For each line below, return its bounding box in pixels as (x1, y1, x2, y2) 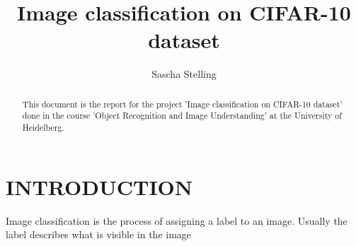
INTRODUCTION (6, 172, 193, 201)
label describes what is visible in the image (6, 227, 192, 242)
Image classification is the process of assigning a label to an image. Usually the (6, 213, 348, 228)
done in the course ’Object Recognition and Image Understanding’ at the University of (22, 110, 342, 122)
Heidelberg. (22, 122, 64, 134)
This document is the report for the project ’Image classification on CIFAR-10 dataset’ (22, 98, 343, 110)
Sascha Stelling (151, 66, 217, 81)
